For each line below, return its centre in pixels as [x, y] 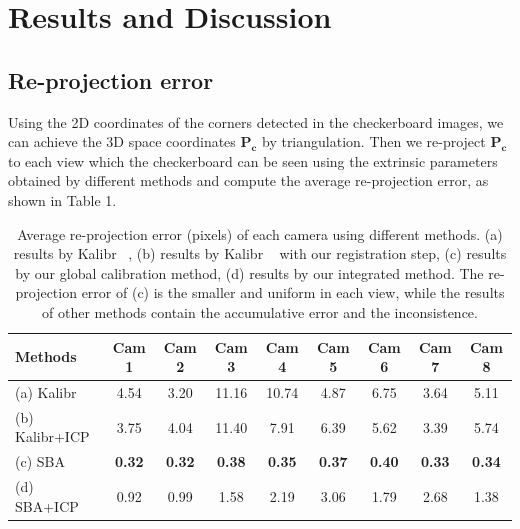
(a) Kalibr [46, 391]
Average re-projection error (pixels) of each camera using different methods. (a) [260, 233]
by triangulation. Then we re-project [373, 141]
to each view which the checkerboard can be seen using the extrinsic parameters [253, 160]
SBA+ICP [47, 505]
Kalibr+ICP [52, 436]
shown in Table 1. [62, 199]
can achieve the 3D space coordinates [122, 141]
